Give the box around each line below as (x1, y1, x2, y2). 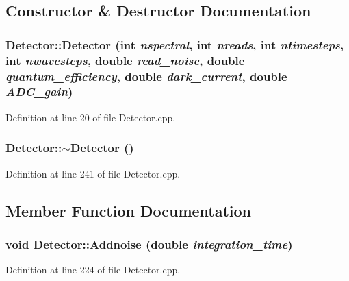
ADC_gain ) (5, 83, 73, 100)
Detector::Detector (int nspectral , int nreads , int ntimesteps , (5, 36, 344, 53)
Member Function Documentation (5, 199, 252, 221)
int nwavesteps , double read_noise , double (5, 51, 245, 69)
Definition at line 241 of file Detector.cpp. (5, 166, 181, 180)
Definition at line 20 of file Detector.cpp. (5, 110, 176, 124)
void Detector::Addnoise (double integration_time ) (5, 235, 293, 252)
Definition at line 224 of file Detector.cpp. (5, 262, 181, 277)
